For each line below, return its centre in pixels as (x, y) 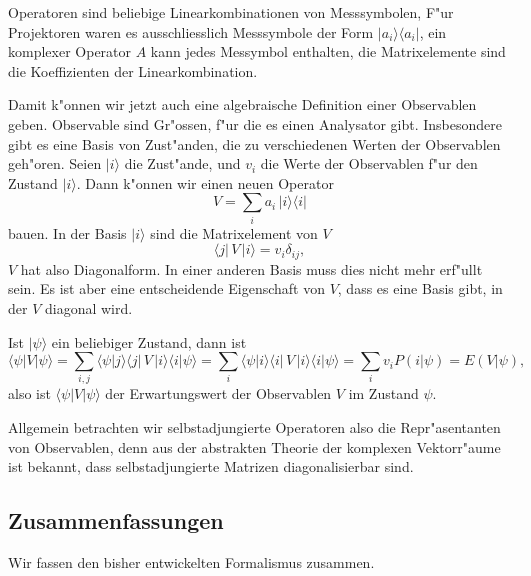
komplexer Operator (70, 51)
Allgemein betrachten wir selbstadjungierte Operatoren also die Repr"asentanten (254, 427)
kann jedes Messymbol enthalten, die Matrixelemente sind (328, 51)
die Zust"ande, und (182, 163)
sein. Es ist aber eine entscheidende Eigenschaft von (166, 288)
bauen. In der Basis (67, 232)
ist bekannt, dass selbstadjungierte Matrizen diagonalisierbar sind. (211, 466)
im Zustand (383, 393)
